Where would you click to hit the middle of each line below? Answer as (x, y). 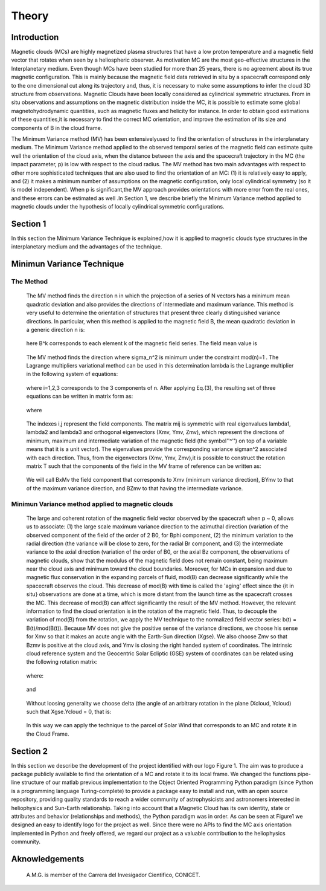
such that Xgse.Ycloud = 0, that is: (69, 711)
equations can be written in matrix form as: (80, 397)
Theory (30, 16)
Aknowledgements (48, 859)
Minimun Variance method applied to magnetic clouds (92, 504)
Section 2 (30, 751)
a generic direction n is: (56, 329)
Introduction (35, 37)
